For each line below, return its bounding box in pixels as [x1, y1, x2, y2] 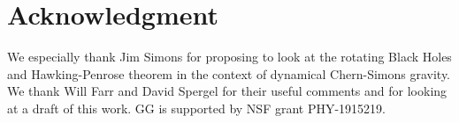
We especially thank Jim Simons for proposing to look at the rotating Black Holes [7, 47, 452, 66]
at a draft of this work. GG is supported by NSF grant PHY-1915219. [7, 98, 386, 117]
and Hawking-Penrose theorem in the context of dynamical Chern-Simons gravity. [7, 64, 451, 83]
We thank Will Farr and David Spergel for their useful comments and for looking [7, 82, 448, 100]
